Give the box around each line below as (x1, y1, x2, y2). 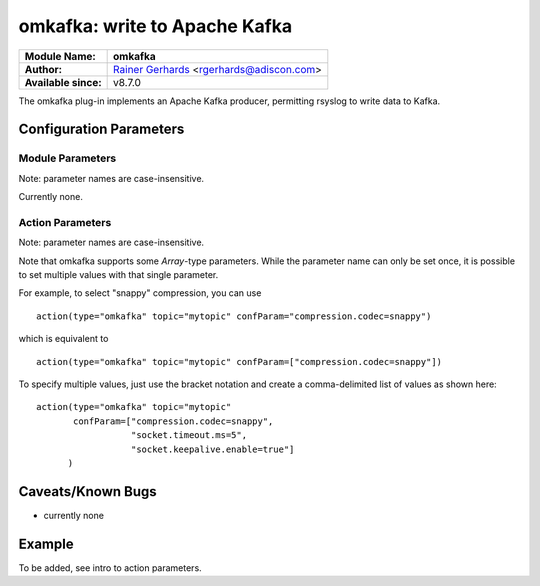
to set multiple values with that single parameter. (18, 269, 219, 281)
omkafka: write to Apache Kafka (18, 15, 293, 37)
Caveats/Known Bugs (18, 483, 157, 500)
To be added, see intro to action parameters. (18, 561, 202, 574)
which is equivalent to (18, 333, 109, 345)
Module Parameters (18, 151, 117, 165)
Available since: (24, 75, 102, 89)
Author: (24, 62, 63, 76)
